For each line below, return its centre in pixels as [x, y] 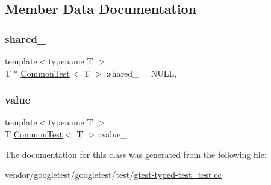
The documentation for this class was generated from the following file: [136, 154]
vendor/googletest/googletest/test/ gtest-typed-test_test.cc [113, 174]
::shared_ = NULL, [140, 73]
